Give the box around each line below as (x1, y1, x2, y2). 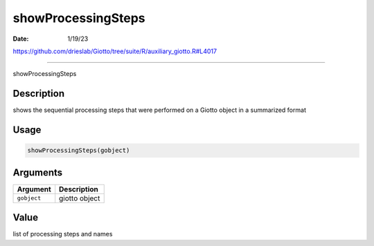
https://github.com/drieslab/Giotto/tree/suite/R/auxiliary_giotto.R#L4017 (12, 47, 217, 55)
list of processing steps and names (12, 230, 113, 238)
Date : (12, 35, 29, 43)
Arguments (12, 167, 63, 178)
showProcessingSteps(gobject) (27, 146, 130, 155)
